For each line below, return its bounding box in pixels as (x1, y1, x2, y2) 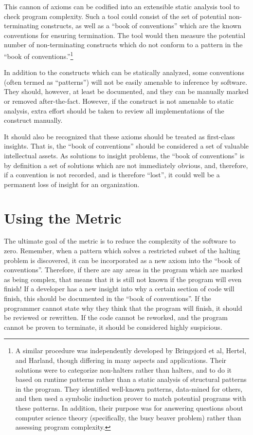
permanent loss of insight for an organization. (4, 179, 140, 189)
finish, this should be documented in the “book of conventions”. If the (4, 293, 211, 303)
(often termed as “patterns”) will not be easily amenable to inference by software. (4, 76, 248, 87)
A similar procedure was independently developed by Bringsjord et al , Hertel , (15, 345, 247, 356)
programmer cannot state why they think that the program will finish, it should (4, 303, 242, 313)
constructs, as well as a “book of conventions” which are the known (41, 20, 242, 31)
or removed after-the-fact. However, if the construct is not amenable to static (4, 96, 234, 106)
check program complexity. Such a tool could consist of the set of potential (4, 11, 227, 21)
